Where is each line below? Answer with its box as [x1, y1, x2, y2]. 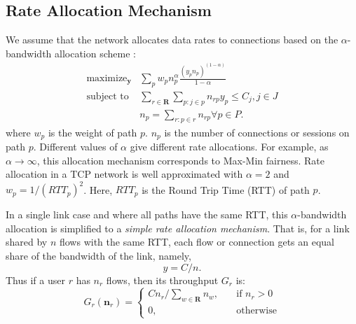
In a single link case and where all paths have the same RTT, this [6, 207, 288, 222]
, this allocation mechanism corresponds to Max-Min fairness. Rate [36, 153, 324, 167]
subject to [86, 91, 129, 101]
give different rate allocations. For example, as [130, 139, 329, 153]
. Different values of [33, 139, 118, 153]
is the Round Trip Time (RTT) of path [142, 182, 310, 197]
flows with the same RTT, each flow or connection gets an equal [59, 234, 334, 249]
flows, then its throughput [106, 272, 219, 287]
